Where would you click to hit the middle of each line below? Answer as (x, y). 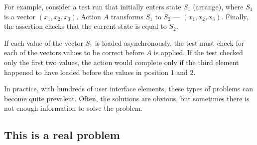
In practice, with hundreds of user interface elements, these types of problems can (128, 89)
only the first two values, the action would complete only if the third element (122, 62)
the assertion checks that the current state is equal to (85, 26)
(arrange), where (218, 6)
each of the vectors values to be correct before (74, 52)
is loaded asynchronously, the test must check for (170, 42)
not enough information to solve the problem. (73, 108)
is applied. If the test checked (198, 52)
